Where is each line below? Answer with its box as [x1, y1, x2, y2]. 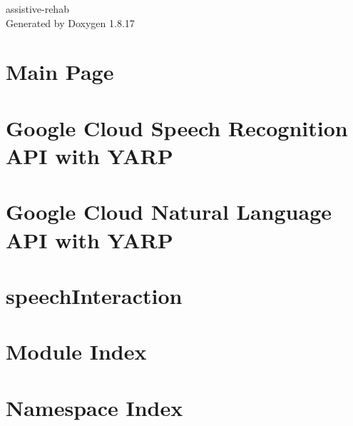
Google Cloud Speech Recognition [6, 113, 348, 142]
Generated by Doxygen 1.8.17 [6, 15, 135, 30]
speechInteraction [6, 280, 183, 310]
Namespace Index [6, 392, 183, 422]
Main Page [6, 57, 114, 86]
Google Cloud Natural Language [6, 197, 332, 226]
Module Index [6, 337, 147, 366]
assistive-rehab [6, 1, 69, 16]
